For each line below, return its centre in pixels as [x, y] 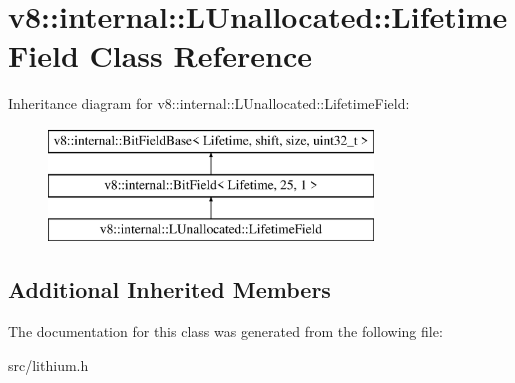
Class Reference [200, 55]
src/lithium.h [48, 364]
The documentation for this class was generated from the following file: [225, 331]
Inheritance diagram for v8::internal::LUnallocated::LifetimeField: [209, 103]
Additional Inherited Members [169, 289]
